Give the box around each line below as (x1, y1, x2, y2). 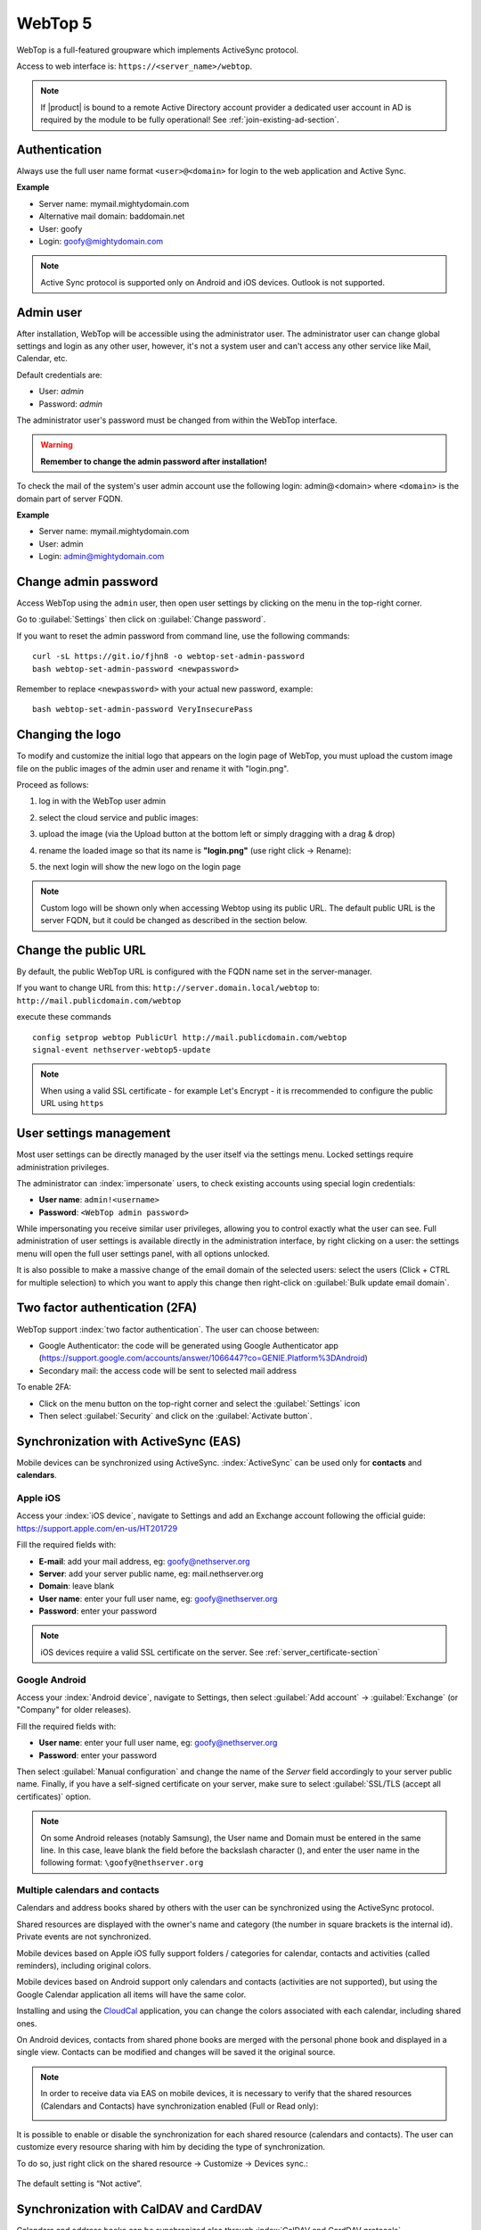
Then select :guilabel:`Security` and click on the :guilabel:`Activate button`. (38, 1410, 313, 1421)
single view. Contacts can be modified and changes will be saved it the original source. (16, 2047, 336, 2058)
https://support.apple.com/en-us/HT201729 (16, 1523, 178, 1533)
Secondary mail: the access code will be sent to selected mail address (38, 1365, 298, 1375)
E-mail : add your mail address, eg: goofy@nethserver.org (38, 1556, 250, 1566)
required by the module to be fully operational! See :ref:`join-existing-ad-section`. (40, 114, 340, 125)
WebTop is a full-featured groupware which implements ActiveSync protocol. (16, 45, 299, 55)
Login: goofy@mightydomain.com (38, 235, 164, 246)
